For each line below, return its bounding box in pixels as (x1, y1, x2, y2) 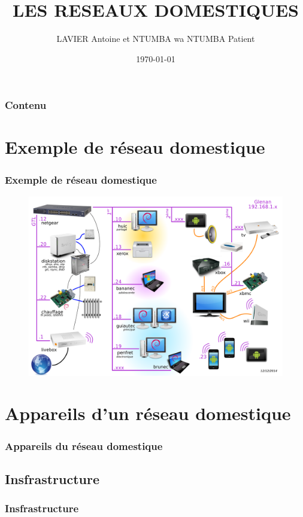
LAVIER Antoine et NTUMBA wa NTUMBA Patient (56, 32, 255, 45)
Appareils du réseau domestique (5, 438, 163, 453)
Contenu (5, 98, 47, 112)
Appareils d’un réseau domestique (5, 401, 291, 425)
